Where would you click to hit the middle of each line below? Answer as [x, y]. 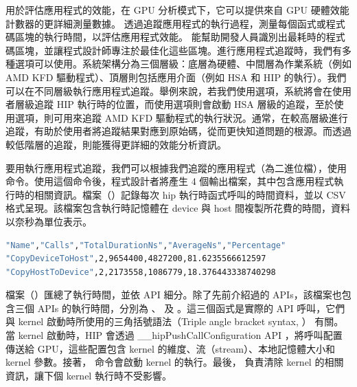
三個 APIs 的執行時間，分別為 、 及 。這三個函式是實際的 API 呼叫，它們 [180, 308]
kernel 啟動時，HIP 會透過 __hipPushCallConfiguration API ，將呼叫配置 [180, 335]
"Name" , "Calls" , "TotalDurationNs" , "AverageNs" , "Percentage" [146, 245]
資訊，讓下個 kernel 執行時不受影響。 [89, 375]
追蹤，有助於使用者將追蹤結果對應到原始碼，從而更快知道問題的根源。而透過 [178, 131]
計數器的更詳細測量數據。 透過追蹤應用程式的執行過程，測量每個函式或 [166, 23]
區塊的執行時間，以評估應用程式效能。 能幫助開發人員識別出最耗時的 [170, 37]
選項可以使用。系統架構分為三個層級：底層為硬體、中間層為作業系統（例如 [183, 64]
